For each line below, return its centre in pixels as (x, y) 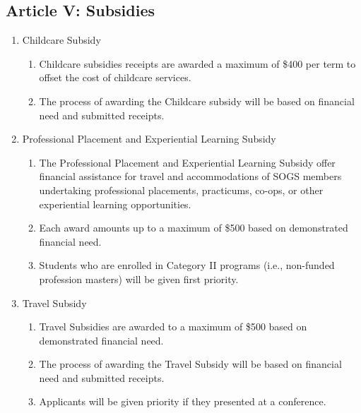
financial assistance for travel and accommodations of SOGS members (190, 176)
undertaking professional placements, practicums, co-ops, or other (181, 190)
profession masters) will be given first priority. (139, 279)
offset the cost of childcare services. (115, 77)
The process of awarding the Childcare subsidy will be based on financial (197, 101)
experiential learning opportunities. (115, 204)
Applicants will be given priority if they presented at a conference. (183, 401)
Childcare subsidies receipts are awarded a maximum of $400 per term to (197, 63)
